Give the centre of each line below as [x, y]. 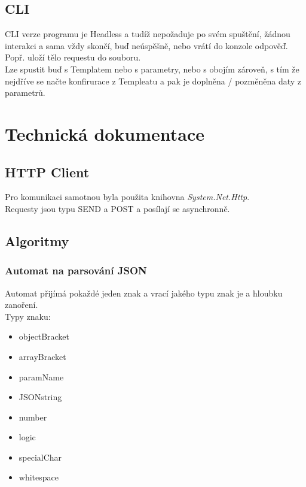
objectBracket [44, 336]
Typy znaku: [28, 316]
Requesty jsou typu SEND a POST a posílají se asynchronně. [117, 208]
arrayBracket [42, 356]
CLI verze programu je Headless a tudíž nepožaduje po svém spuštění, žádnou [148, 34]
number [33, 417]
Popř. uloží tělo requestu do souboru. [73, 57]
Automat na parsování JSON [76, 270]
